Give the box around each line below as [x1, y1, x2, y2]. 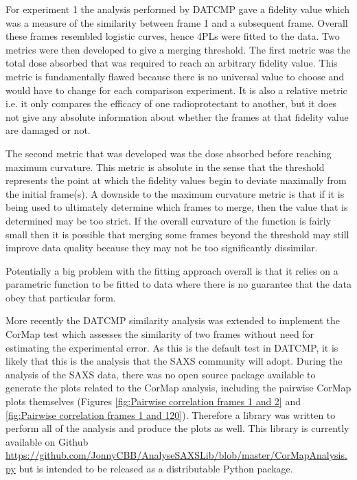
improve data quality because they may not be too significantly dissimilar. [5, 240, 318, 255]
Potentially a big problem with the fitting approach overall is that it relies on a [5, 263, 338, 277]
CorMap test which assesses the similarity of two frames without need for [5, 327, 314, 341]
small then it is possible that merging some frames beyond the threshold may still [5, 227, 349, 241]
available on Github [5, 434, 89, 448]
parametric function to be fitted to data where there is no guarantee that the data [5, 277, 352, 291]
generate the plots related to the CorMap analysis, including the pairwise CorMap [5, 380, 352, 395]
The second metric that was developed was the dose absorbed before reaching [5, 146, 332, 160]
